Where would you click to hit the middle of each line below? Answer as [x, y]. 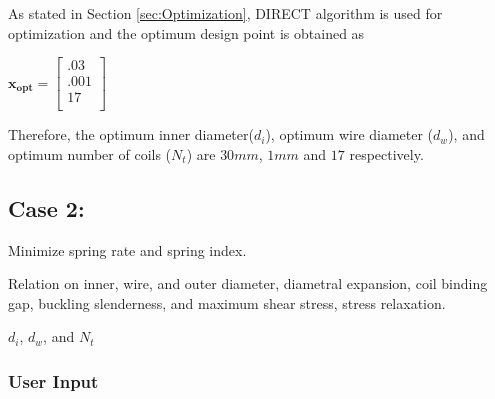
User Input [53, 381]
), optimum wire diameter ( [349, 134]
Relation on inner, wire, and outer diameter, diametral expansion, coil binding [248, 283]
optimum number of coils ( [90, 153]
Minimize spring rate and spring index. [127, 249]
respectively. [386, 153]
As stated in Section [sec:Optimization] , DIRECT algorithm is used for [225, 13]
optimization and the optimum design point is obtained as [186, 32]
